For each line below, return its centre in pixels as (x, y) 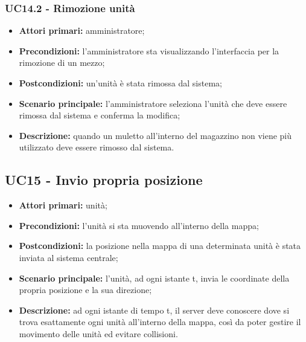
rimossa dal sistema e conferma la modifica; (100, 115)
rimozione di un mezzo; (62, 63)
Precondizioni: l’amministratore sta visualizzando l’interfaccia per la (149, 50)
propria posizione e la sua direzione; (85, 290)
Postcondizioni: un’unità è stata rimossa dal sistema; (120, 83)
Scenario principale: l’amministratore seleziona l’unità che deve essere (153, 103)
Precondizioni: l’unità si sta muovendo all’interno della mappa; (139, 225)
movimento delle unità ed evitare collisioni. (98, 333)
